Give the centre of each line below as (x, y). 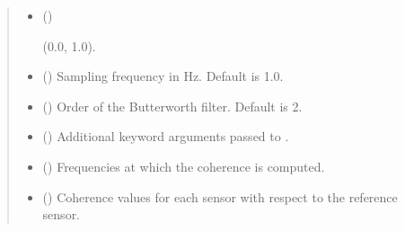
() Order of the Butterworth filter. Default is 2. (172, 106)
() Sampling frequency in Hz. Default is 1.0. (163, 76)
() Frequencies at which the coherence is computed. (184, 166)
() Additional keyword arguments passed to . (166, 136)
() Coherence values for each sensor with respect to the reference (220, 196)
